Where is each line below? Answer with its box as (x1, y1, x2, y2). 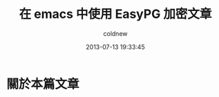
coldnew (103, 29, 128, 38)
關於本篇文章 (6, 76, 80, 91)
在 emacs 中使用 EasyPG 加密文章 (19, 6, 212, 22)
